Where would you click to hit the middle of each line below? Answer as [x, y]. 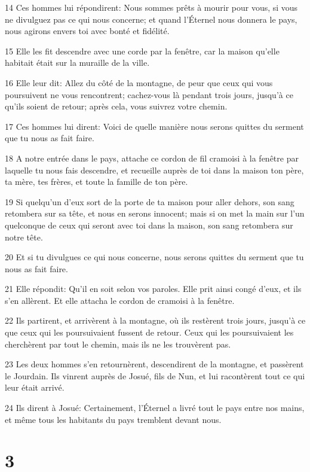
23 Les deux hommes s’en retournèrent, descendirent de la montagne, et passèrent [154, 364]
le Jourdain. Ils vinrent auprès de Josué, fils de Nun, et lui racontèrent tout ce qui [155, 375]
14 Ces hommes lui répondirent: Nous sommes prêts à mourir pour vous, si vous [151, 7]
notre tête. [24, 237]
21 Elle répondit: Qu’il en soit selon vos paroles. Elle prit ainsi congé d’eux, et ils [153, 289]
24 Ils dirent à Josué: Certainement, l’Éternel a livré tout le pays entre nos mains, [155, 408]
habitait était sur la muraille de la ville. [77, 63]
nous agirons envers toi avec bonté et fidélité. [87, 31]
